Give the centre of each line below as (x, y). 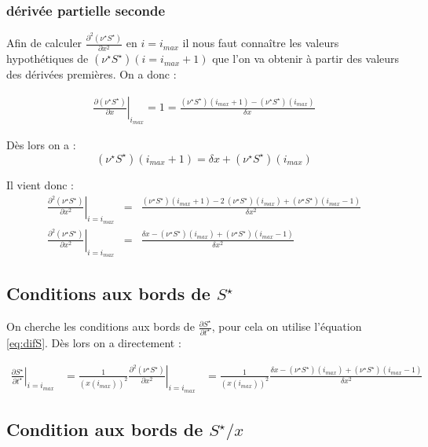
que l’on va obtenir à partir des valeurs (306, 59)
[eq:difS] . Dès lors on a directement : (94, 343)
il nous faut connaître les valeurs (261, 43)
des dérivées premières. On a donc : (91, 74)
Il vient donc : (40, 184)
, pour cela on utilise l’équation (287, 326)
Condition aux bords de (105, 429)
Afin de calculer (44, 43)
